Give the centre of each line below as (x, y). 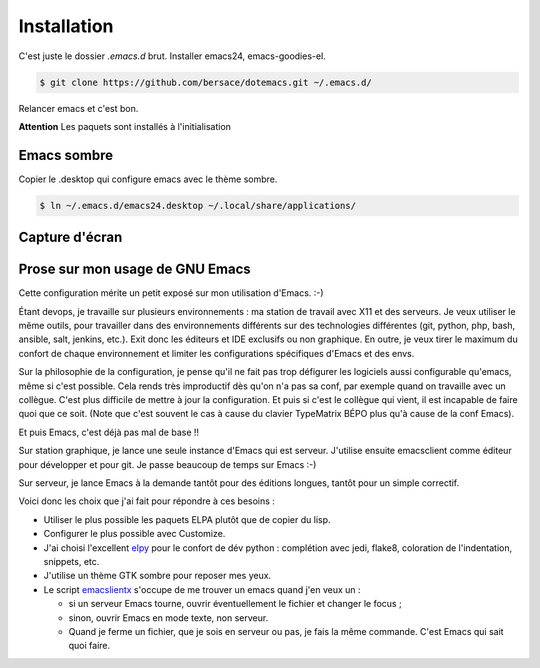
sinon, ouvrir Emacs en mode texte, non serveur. (168, 617)
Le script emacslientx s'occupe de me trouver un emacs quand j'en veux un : (202, 589)
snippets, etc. (71, 561)
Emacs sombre (66, 155)
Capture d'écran (70, 237)
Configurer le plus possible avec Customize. (134, 534)
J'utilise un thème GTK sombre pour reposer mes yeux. (157, 576)
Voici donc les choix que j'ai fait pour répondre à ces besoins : (146, 501)
